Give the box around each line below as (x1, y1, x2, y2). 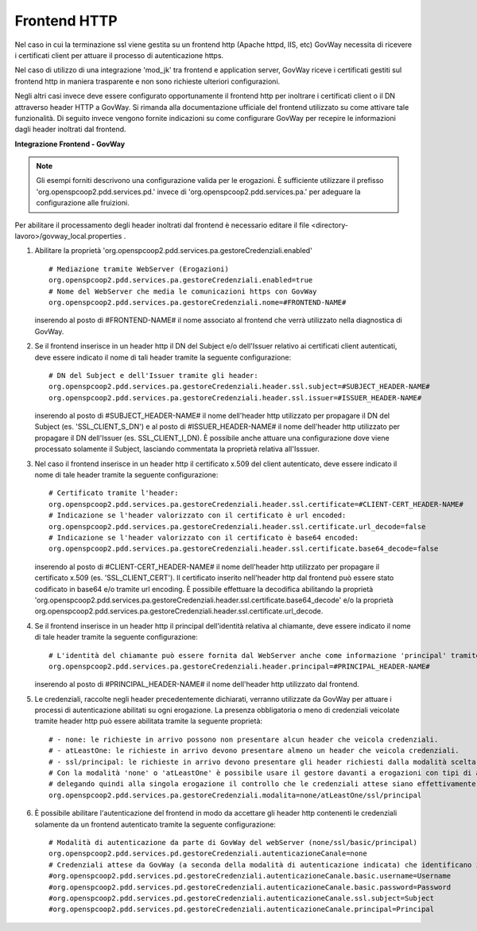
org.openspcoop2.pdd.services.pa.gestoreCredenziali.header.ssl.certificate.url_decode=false (48, 522, 426, 531)
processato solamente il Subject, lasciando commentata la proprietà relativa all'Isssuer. (34, 444, 320, 454)
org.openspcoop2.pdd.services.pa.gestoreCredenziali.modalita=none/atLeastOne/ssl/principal (48, 790, 422, 800)
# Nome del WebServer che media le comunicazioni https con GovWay (48, 286, 317, 296)
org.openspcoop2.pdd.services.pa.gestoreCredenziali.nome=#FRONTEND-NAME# (48, 298, 347, 306)
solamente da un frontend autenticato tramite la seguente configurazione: (34, 820, 276, 829)
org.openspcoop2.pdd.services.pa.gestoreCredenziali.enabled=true (48, 275, 313, 285)
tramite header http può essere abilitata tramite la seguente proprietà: (34, 716, 262, 726)
